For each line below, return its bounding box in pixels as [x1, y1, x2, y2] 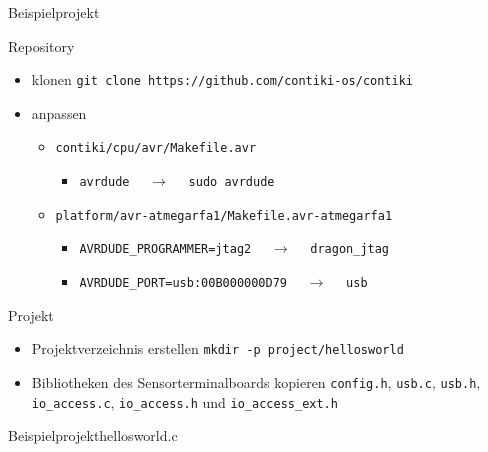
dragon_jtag [310, 242, 390, 257]
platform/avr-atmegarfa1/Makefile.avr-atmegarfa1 [55, 208, 393, 223]
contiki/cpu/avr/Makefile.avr [55, 141, 257, 156]
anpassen [31, 102, 87, 123]
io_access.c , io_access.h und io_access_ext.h [31, 391, 338, 412]
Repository [8, 35, 75, 56]
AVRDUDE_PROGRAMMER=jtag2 [79, 242, 252, 257]
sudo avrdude [188, 175, 275, 190]
